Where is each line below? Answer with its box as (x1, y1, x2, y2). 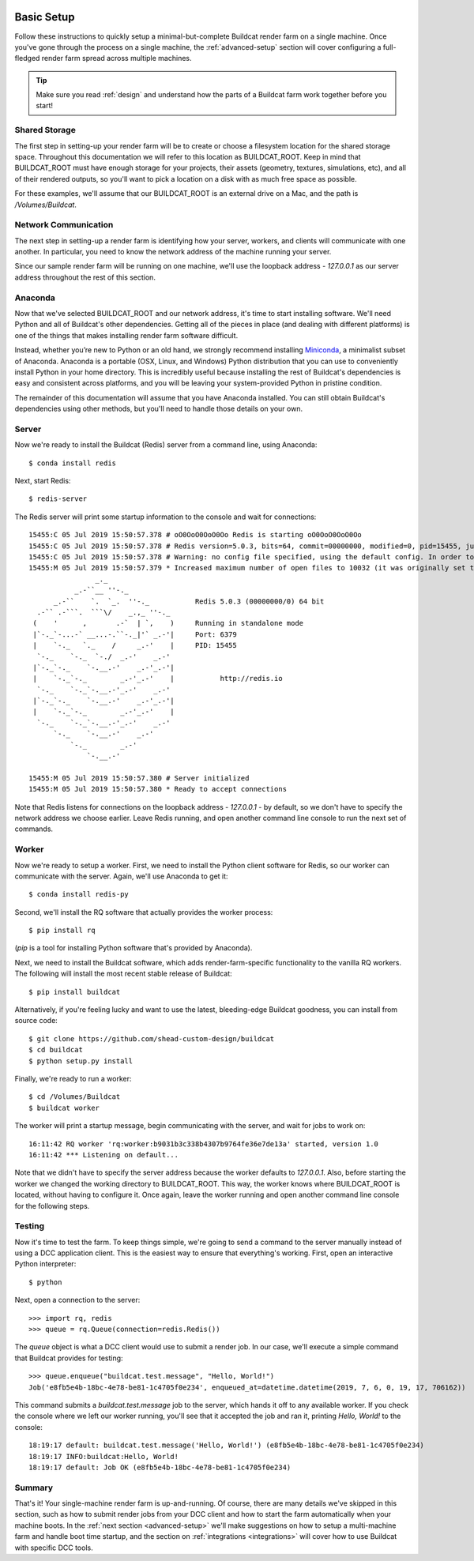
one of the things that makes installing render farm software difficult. (14, 330, 239, 340)
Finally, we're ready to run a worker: (14, 1074, 132, 1083)
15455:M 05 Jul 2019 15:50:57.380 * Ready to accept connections (28, 784, 288, 794)
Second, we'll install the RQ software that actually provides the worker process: (14, 907, 273, 916)
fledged (14, 54, 40, 63)
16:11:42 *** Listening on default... (28, 1150, 179, 1159)
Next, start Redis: (14, 476, 71, 486)
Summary (14, 1482, 54, 1493)
